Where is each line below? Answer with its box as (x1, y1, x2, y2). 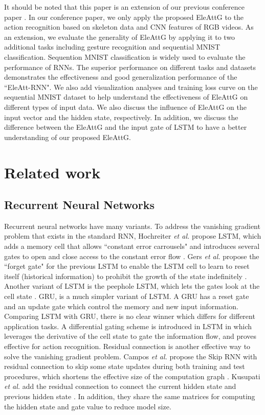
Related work (4, 162, 101, 182)
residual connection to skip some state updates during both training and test (4, 361, 245, 372)
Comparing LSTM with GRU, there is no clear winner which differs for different (4, 311, 255, 321)
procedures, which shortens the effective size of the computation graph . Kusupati (4, 371, 260, 381)
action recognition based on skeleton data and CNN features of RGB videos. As (4, 21, 254, 32)
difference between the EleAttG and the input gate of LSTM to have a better (4, 122, 247, 132)
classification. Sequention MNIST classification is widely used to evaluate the (4, 51, 246, 62)
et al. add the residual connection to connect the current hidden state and (4, 381, 236, 391)
